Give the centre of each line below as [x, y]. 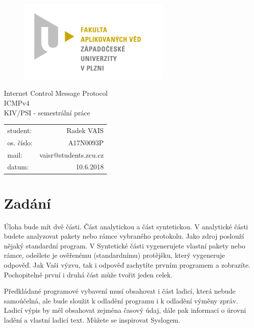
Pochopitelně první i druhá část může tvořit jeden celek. [88, 274]
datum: [18, 167]
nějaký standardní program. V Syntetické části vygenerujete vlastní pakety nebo [125, 245]
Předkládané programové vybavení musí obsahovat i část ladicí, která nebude [120, 291]
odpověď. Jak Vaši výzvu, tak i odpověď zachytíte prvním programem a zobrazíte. [127, 265]
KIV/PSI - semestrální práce [47, 112]
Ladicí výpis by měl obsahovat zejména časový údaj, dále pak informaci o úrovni [125, 310]
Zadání [27, 203]
